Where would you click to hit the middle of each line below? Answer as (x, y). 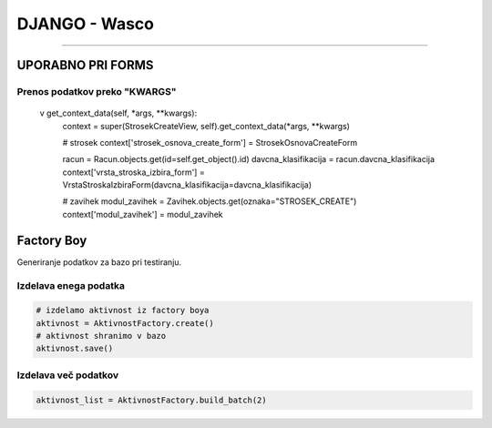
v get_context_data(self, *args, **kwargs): (118, 113)
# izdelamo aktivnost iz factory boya (123, 311)
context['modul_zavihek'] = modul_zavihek (143, 214)
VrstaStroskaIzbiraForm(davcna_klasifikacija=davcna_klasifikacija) (187, 185)
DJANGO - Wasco (86, 24)
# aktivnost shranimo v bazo (101, 336)
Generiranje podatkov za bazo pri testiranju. (99, 262)
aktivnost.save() (75, 349)
